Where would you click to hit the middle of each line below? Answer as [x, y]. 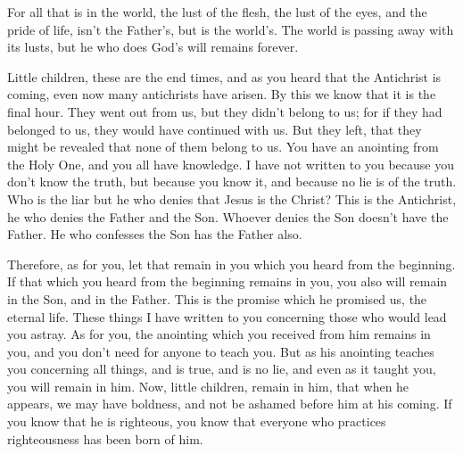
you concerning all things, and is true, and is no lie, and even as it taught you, [222, 369]
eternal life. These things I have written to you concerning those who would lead [227, 316]
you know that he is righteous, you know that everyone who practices [197, 421]
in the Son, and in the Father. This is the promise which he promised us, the [217, 298]
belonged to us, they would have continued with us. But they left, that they [215, 129]
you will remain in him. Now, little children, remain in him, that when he [208, 386]
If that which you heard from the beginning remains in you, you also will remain [227, 281]
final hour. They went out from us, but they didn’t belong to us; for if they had [225, 111]
